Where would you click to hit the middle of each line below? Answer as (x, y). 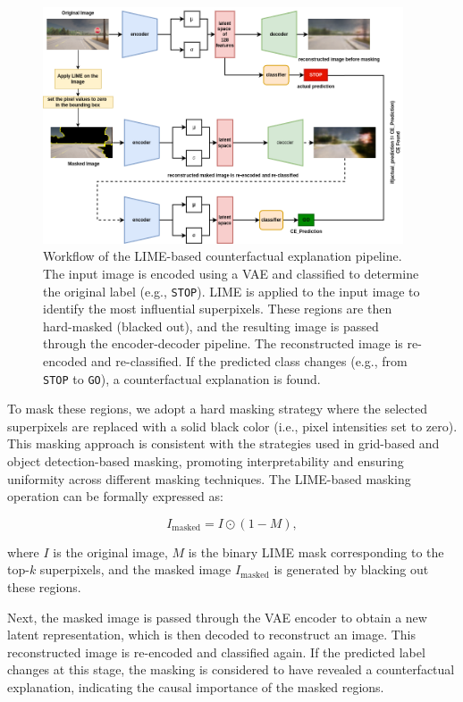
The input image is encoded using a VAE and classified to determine (231, 273)
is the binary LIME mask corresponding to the (316, 552)
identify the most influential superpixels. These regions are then (218, 309)
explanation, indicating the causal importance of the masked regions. (196, 686)
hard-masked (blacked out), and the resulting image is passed (211, 326)
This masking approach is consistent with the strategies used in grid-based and (223, 443)
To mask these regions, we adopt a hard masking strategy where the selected (217, 409)
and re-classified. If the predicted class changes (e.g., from (249, 361)
